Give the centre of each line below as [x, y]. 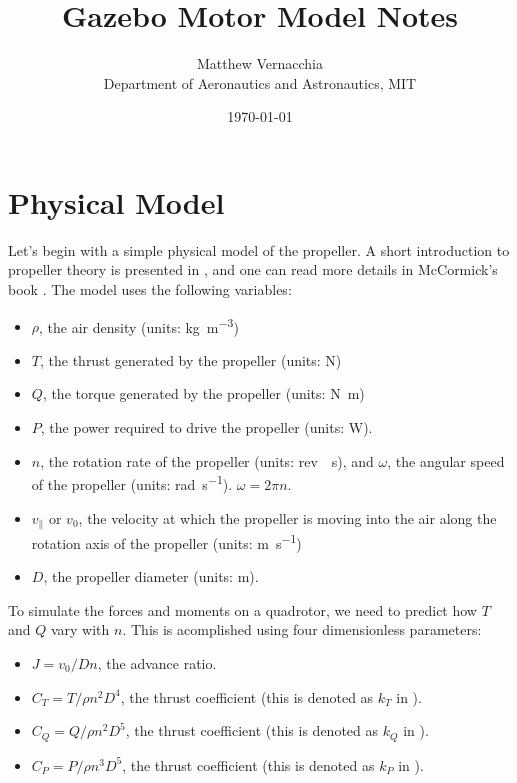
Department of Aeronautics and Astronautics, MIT [260, 82]
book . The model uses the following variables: [150, 289]
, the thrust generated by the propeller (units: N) [190, 359]
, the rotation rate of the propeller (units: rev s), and [207, 460]
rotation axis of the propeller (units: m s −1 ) [166, 541]
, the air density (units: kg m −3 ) [139, 325]
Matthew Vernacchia [260, 63]
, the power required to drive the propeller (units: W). [206, 427]
